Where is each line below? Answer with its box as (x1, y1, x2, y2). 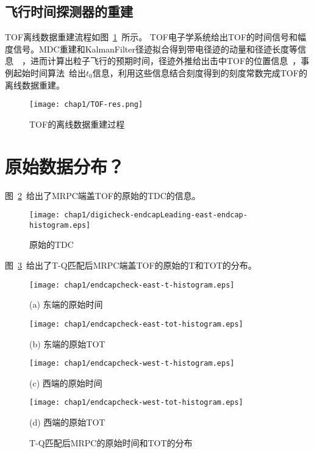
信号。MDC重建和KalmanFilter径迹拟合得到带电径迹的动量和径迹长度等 (13, 42, 298, 55)
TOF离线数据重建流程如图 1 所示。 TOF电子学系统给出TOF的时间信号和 (5, 31, 298, 43)
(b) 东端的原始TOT (29, 337, 105, 350)
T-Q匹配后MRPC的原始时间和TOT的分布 (29, 436, 193, 449)
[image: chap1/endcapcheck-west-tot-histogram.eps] (29, 398, 243, 407)
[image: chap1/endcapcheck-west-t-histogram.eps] (29, 359, 235, 368)
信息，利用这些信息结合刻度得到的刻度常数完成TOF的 (92, 66, 307, 79)
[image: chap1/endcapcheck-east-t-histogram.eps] (29, 280, 235, 289)
